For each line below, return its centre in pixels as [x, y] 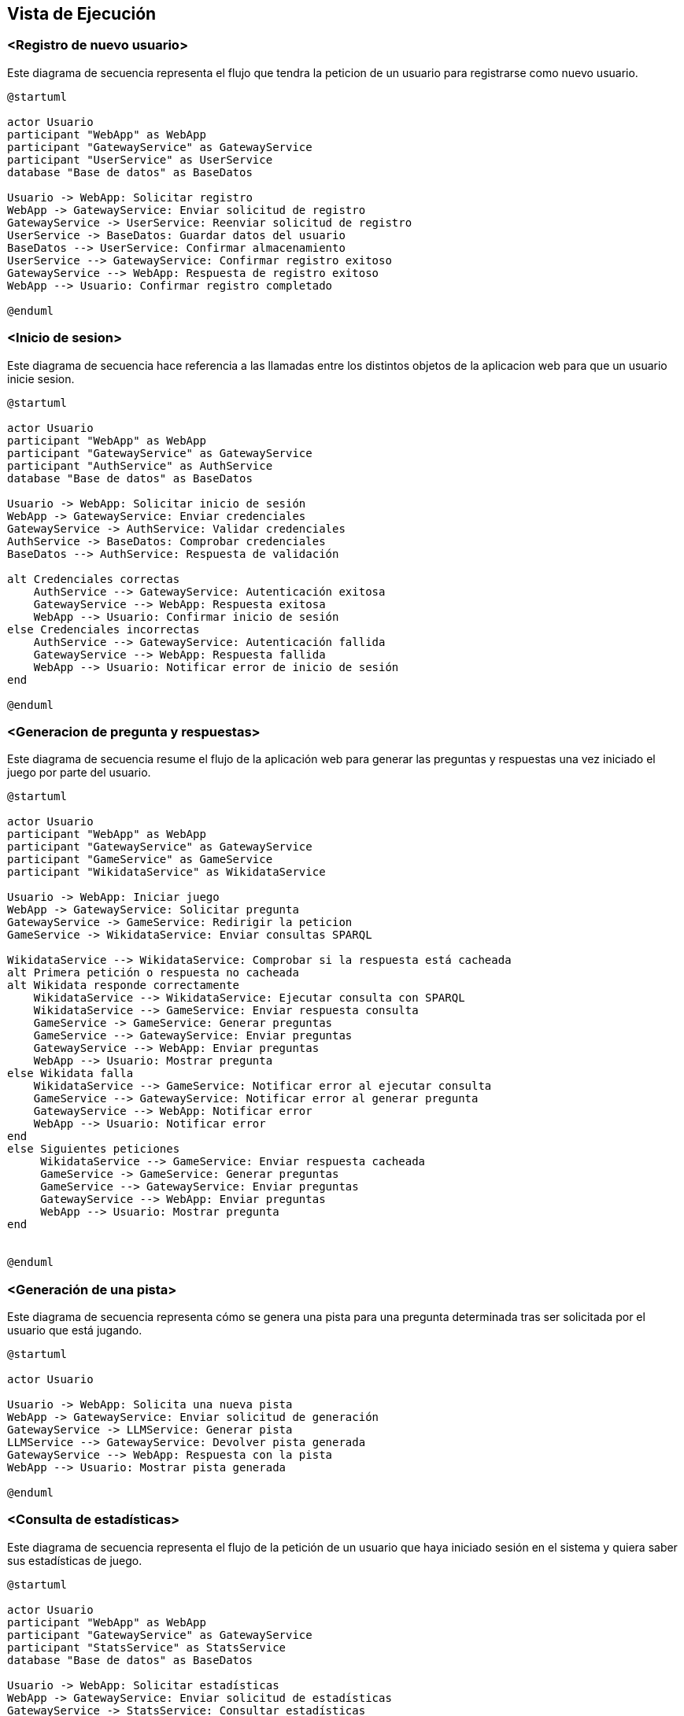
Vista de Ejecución [82, 14]
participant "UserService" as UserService [140, 159]
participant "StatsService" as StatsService [147, 1647]
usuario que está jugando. [75, 1330]
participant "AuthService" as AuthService [140, 465]
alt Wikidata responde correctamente [124, 985]
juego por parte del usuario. [79, 773]
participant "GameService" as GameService [140, 860]
